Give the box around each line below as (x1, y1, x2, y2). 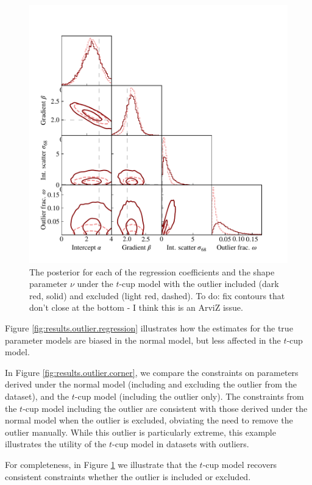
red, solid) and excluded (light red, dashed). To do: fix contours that (29, 289, 285, 302)
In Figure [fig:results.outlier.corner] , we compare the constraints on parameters (5, 366, 299, 378)
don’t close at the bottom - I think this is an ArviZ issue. (29, 301, 243, 314)
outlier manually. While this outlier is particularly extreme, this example (5, 425, 276, 438)
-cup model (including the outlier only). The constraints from (74, 389, 304, 402)
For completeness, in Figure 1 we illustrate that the (5, 458, 197, 470)
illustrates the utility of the (5, 437, 107, 450)
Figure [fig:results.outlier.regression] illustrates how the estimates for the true (5, 321, 293, 334)
